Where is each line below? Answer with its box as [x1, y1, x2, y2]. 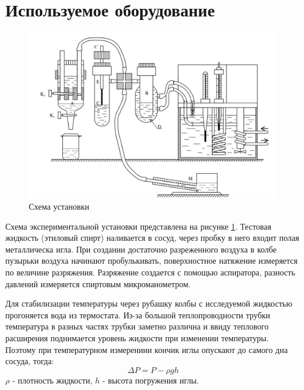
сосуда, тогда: [5, 355, 54, 367]
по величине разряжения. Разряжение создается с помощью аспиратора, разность [5, 266, 295, 278]
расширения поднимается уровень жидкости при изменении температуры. [5, 332, 269, 344]
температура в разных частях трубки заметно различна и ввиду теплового [5, 320, 269, 332]
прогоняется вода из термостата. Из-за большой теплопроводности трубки [5, 308, 271, 321]
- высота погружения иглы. [102, 374, 199, 386]
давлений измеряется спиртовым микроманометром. [5, 277, 191, 290]
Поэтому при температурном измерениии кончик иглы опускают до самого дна [5, 343, 288, 355]
